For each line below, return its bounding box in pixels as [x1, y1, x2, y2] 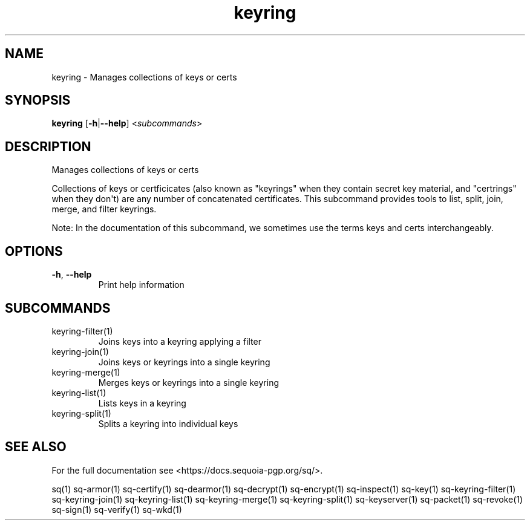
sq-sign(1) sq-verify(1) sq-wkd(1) [51, 504, 182, 515]
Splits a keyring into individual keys [98, 418, 238, 429]
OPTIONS [5, 243, 63, 259]
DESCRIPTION [5, 139, 91, 154]
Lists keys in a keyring [98, 397, 186, 408]
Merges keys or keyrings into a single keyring [98, 377, 280, 388]
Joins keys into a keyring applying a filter [98, 336, 261, 347]
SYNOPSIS [5, 93, 71, 108]
